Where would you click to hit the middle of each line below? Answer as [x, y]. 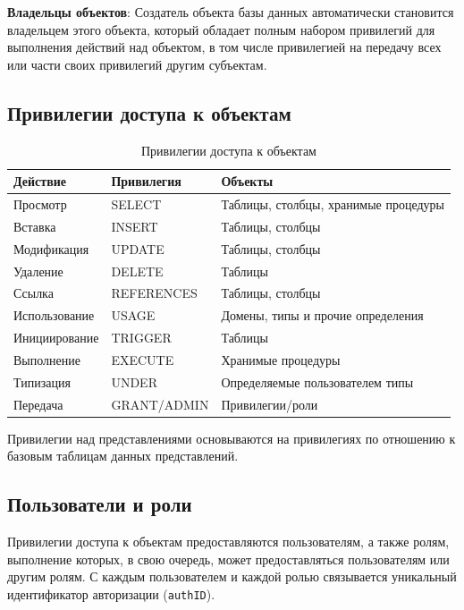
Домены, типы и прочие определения [322, 315]
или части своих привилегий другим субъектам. [137, 64]
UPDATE [138, 248]
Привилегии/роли [270, 404]
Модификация [51, 248]
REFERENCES [154, 293]
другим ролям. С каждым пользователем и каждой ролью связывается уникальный [232, 576]
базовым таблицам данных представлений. [123, 456]
